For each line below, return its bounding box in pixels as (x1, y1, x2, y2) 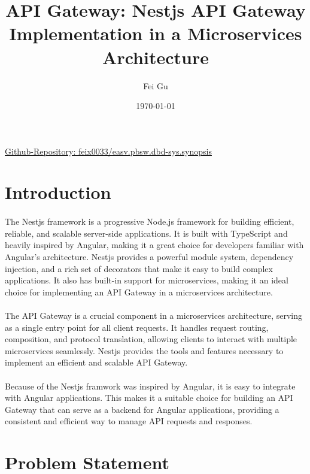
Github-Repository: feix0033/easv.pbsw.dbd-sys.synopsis (5, 144, 212, 157)
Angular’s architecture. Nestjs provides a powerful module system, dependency (5, 250, 294, 263)
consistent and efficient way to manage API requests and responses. (5, 415, 253, 427)
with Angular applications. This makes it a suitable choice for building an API (5, 391, 293, 404)
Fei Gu (143, 79, 168, 92)
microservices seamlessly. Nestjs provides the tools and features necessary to (5, 344, 284, 357)
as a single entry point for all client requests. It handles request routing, (5, 321, 269, 333)
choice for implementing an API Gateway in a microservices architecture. (5, 285, 273, 298)
